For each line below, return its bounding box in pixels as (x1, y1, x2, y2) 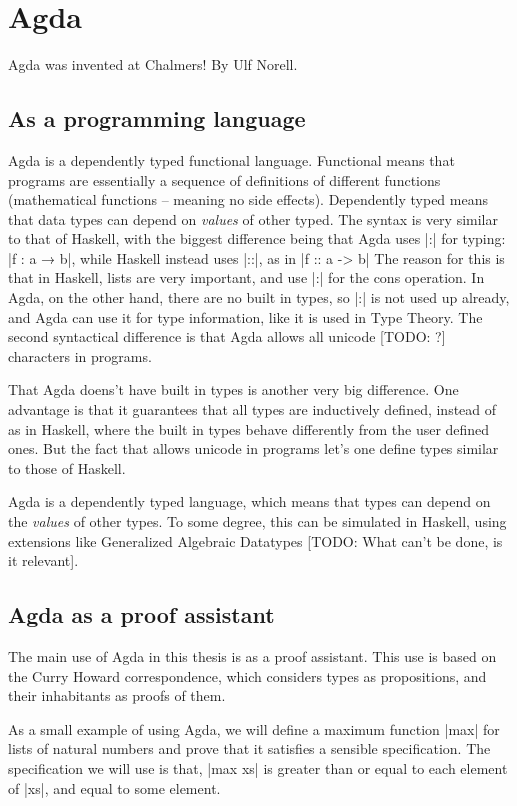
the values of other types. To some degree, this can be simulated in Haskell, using (8, 511, 507, 532)
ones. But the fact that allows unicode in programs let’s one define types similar (8, 438, 499, 459)
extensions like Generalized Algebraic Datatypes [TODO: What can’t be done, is (8, 530, 503, 551)
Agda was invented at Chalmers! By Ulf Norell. (8, 54, 298, 75)
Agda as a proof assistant (8, 599, 275, 630)
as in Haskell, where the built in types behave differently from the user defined (8, 418, 490, 439)
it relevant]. (8, 550, 79, 571)
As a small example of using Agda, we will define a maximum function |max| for (8, 718, 500, 739)
